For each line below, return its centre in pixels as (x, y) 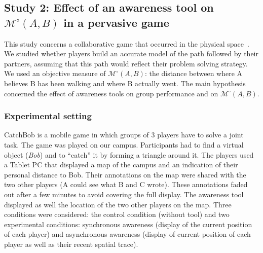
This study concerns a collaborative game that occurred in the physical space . (127, 43)
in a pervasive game (116, 22)
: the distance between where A (194, 73)
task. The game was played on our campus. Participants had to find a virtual (124, 144)
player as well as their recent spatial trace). (71, 244)
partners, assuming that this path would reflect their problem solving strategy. (126, 63)
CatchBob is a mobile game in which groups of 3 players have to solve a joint (124, 135)
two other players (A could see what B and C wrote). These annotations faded (126, 184)
